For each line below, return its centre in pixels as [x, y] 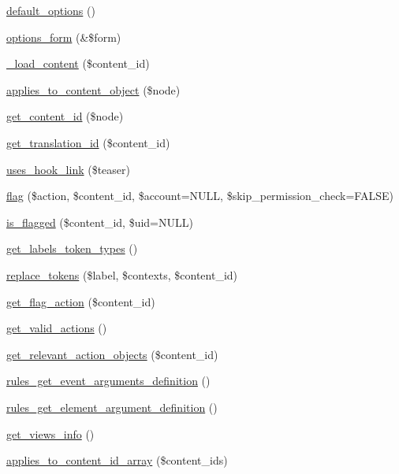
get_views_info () [50, 433]
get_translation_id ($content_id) [88, 142]
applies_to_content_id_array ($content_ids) [117, 460]
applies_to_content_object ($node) [93, 89]
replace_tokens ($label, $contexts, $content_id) [122, 274]
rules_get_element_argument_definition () [112, 407]
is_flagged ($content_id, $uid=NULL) [100, 222]
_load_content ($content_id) [78, 63]
